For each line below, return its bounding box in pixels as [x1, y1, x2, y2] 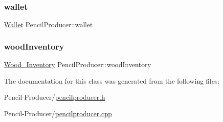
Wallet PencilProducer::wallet [4, 19, 93, 30]
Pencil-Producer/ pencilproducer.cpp [4, 108, 112, 118]
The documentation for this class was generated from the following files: [4, 75, 220, 86]
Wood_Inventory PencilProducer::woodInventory [4, 59, 151, 70]
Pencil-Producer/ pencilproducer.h [4, 92, 105, 102]
